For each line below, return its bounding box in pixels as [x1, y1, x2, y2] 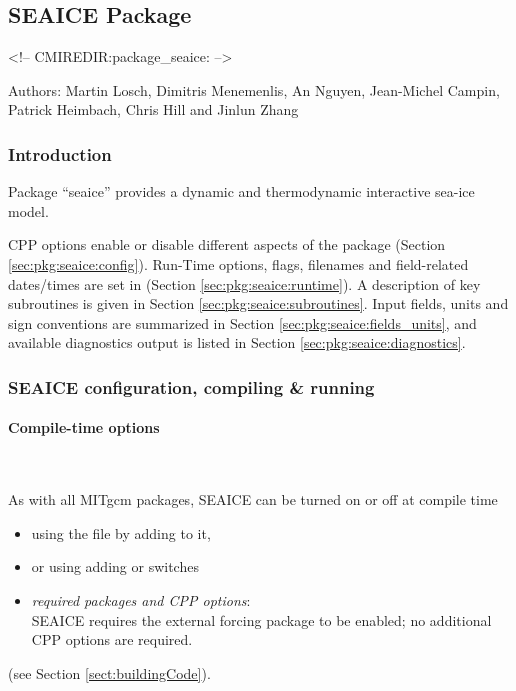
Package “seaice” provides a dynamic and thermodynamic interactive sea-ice [8, 181, 475, 202]
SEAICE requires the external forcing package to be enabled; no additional [31, 609, 492, 630]
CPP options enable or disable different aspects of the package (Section [8, 234, 446, 255]
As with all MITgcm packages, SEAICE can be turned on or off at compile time [8, 489, 498, 510]
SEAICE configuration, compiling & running [8, 374, 375, 399]
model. [8, 200, 49, 221]
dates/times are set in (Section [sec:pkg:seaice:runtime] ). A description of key [8, 273, 481, 294]
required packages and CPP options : [31, 589, 251, 610]
